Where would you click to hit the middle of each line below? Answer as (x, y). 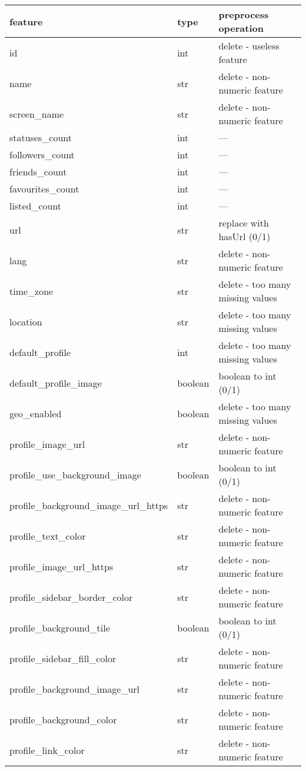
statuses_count (41, 137)
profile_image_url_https (61, 566)
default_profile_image (56, 383)
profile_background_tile (60, 627)
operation (241, 28)
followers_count (42, 154)
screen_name (37, 114)
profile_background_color (63, 719)
